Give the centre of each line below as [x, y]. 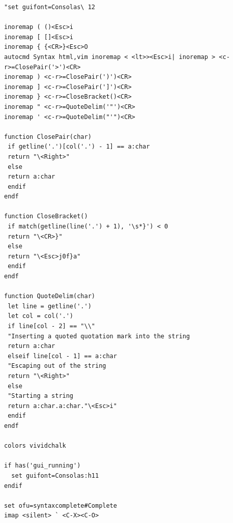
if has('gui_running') [42, 466]
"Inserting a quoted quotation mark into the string [99, 336]
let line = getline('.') [50, 306]
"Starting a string [41, 396]
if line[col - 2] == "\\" [51, 326]
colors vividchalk [35, 446]
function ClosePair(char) [48, 137]
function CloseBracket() [46, 216]
